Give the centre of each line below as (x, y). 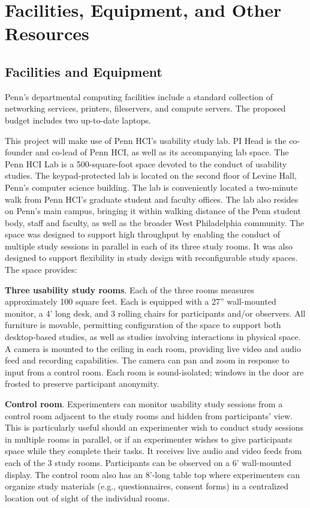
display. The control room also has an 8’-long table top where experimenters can (153, 474)
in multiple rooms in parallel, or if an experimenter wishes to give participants (149, 439)
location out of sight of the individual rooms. (87, 498)
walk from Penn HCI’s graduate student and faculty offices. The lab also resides (152, 199)
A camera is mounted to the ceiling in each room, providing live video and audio (153, 348)
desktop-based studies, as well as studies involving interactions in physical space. (153, 337)
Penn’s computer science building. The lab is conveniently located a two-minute (151, 187)
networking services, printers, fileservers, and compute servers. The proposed (145, 108)
